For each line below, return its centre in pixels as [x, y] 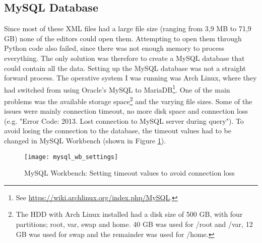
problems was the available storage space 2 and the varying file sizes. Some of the [128, 100]
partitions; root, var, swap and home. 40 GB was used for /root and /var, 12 [134, 224]
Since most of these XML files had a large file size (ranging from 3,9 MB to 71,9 [128, 28]
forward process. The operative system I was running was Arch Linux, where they [130, 78]
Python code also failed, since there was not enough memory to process [114, 48]
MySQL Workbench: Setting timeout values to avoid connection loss [129, 173]
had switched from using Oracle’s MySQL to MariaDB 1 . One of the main [117, 89]
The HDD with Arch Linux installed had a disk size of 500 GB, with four [129, 214]
